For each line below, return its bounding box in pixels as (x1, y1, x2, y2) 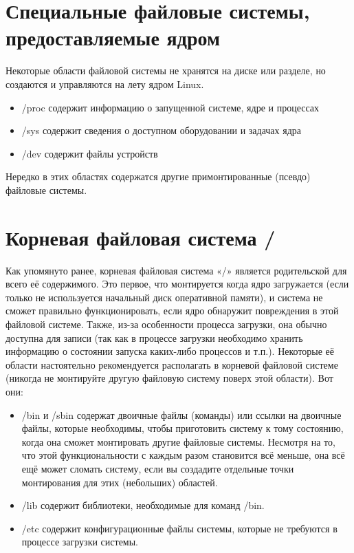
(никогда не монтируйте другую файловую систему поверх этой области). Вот (5, 371, 333, 385)
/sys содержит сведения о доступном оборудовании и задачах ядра (21, 123, 302, 138)
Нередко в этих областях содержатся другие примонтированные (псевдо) (5, 169, 311, 184)
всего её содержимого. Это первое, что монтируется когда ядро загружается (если (5, 276, 349, 291)
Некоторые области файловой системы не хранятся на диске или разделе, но (5, 63, 326, 78)
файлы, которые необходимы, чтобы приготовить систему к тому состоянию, (21, 421, 344, 435)
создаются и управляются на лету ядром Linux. (5, 76, 204, 91)
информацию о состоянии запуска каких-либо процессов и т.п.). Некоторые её (5, 344, 335, 358)
